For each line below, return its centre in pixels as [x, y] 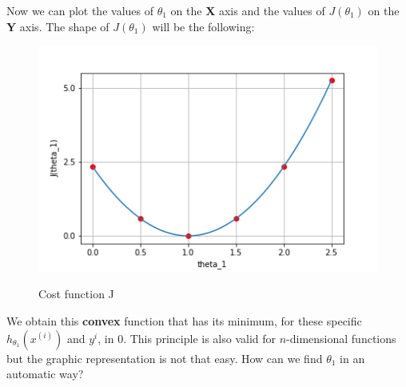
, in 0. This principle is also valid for [187, 338]
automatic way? [45, 374]
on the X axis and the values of [248, 10]
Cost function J [76, 294]
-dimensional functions [341, 338]
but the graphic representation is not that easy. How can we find [165, 358]
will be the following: [203, 26]
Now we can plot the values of [80, 10]
